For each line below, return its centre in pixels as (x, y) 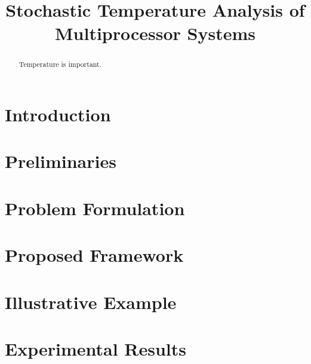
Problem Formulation (95, 208)
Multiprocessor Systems (155, 33)
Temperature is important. (60, 64)
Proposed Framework (94, 255)
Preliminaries (61, 161)
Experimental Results (96, 348)
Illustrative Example (91, 302)
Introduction (58, 114)
